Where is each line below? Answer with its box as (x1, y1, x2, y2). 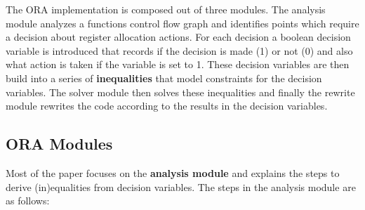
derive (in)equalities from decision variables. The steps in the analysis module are (6, 179, 356, 194)
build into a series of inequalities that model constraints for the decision (6, 70, 322, 85)
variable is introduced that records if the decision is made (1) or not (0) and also (6, 43, 353, 58)
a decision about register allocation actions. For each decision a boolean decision (6, 29, 351, 44)
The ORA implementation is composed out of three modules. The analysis (6, 2, 326, 16)
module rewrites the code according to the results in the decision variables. (6, 98, 328, 113)
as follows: (6, 193, 50, 208)
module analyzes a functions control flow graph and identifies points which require (6, 15, 359, 30)
